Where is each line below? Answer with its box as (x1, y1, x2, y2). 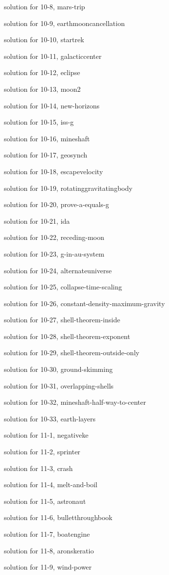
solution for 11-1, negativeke (4, 430, 89, 440)
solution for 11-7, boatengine (4, 529, 90, 539)
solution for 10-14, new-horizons (4, 100, 100, 110)
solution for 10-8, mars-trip (4, 1, 85, 11)
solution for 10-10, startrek (4, 34, 84, 45)
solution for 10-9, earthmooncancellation (4, 18, 125, 28)
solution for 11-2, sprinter (4, 446, 80, 457)
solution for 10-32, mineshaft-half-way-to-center (4, 397, 146, 407)
